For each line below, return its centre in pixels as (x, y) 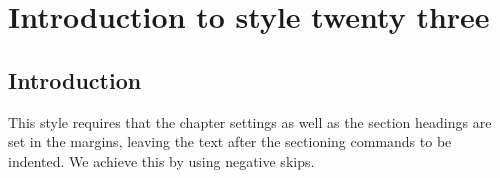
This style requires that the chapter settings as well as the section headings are (250, 121)
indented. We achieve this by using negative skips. (161, 160)
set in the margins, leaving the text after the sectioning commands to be (230, 141)
